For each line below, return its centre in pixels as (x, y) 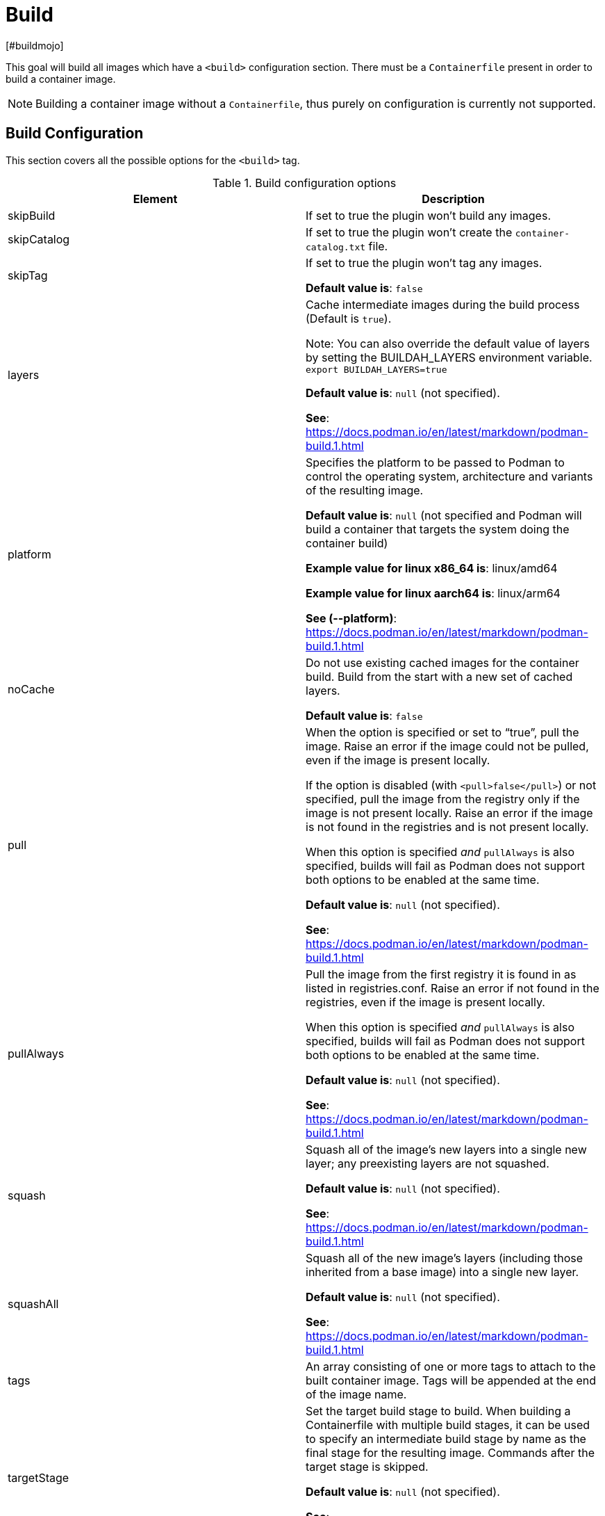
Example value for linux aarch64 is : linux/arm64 (433, 593)
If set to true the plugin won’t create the (409, 232)
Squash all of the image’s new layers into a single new (446, 1149)
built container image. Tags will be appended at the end (451, 1380)
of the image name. (356, 1394)
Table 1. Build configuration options (304, 183)
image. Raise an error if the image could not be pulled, (447, 746)
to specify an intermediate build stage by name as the (446, 1438)
